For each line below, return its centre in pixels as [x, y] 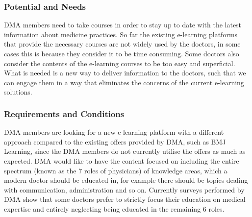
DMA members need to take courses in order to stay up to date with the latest [123, 25]
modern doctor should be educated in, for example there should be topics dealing [126, 180]
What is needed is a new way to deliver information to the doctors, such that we [125, 73]
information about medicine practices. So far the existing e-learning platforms [121, 34]
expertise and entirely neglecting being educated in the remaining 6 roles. [114, 208]
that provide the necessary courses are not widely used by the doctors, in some [122, 44]
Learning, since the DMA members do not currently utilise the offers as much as [125, 151]
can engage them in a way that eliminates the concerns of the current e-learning [124, 82]
